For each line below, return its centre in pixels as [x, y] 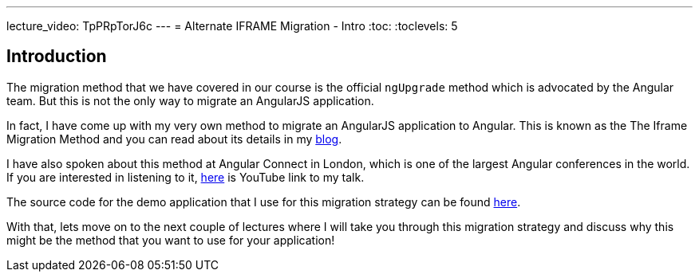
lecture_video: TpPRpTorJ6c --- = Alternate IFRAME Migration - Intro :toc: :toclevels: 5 [232, 26]
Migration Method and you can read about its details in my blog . [174, 139]
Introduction [57, 57]
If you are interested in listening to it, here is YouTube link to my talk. [186, 177]
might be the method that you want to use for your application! [171, 240]
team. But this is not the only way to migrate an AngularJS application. [190, 100]
